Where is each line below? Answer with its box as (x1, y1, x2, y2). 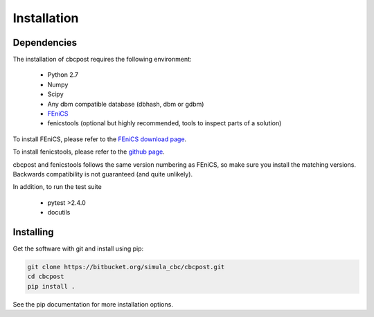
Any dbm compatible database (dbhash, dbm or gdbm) (47, 100, 204, 108)
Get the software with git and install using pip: (12, 244, 144, 253)
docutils (47, 208, 71, 217)
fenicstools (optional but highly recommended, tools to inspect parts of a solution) (47, 119, 282, 127)
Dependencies (12, 37, 78, 48)
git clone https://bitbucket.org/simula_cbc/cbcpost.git (27, 263, 225, 271)
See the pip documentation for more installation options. (12, 300, 173, 308)
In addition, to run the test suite (12, 183, 102, 191)
